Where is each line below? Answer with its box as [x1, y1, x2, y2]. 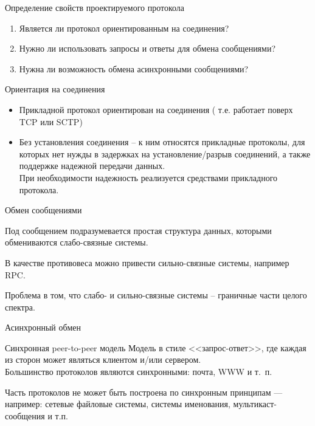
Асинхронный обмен [5, 321, 81, 334]
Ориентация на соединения [5, 83, 105, 95]
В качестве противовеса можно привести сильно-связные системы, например [5, 256, 289, 269]
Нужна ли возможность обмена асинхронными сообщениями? [19, 62, 249, 75]
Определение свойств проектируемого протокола [5, 1, 185, 13]
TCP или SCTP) [19, 115, 83, 128]
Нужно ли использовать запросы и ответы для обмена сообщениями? [19, 42, 276, 55]
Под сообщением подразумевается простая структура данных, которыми [5, 224, 272, 236]
